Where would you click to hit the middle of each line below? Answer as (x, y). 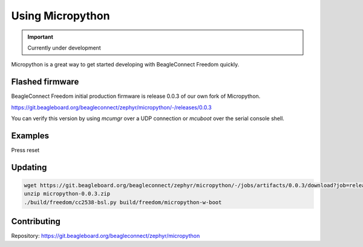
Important (41, 37)
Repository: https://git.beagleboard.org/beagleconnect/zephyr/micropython (106, 236)
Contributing (36, 221)
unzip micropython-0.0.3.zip (67, 194)
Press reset (25, 150)
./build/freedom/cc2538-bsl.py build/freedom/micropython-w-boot (123, 202)
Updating (29, 167)
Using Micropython (60, 16)
